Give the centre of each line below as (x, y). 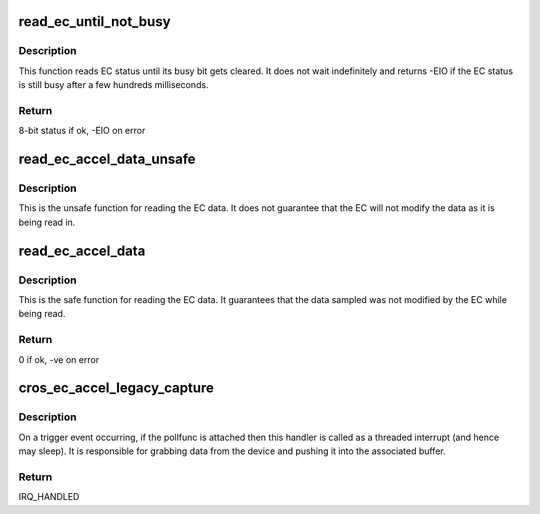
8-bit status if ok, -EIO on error (82, 131)
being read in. (47, 222)
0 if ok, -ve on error (59, 359)
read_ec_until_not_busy (94, 21)
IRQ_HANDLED (49, 497)
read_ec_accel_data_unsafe (107, 159)
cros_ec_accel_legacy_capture (116, 388)
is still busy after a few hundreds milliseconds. (113, 85)
